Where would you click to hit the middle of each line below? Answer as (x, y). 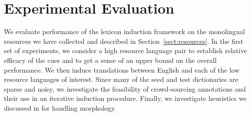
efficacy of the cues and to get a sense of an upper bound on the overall (110, 60)
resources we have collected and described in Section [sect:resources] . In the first (124, 41)
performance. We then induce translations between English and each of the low (122, 69)
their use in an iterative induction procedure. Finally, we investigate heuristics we (125, 98)
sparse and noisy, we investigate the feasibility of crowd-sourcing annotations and (125, 88)
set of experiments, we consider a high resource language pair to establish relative (125, 50)
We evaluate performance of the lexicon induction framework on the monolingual (125, 31)
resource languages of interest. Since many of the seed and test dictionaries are (121, 79)
